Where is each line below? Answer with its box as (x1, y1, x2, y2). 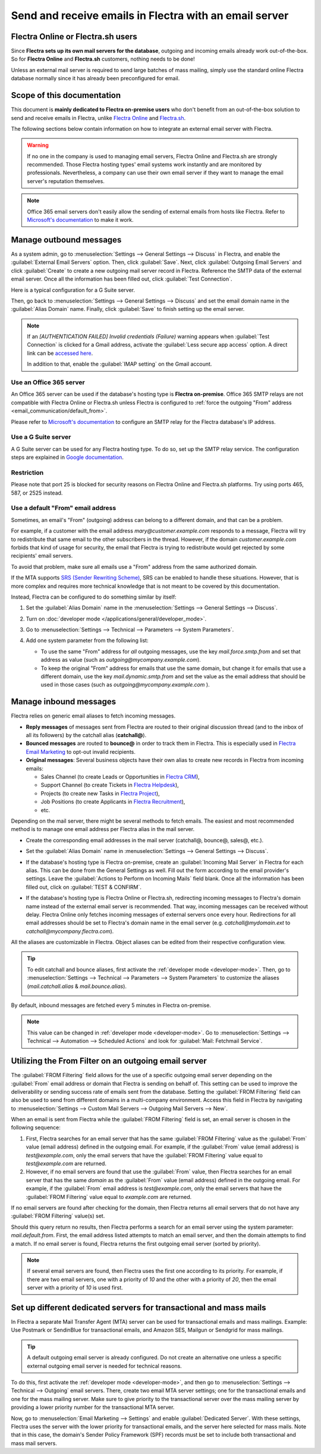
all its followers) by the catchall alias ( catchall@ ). (26, 732, 147, 739)
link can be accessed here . (27, 350, 93, 357)
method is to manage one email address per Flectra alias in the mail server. (11, 826, 195, 833)
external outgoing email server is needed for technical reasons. (27, 1362, 182, 1370)
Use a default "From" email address (11, 504, 117, 512)
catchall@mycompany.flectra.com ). (26, 927, 114, 934)
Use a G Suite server (11, 433, 71, 441)
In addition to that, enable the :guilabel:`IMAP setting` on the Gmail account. (27, 360, 212, 368)
